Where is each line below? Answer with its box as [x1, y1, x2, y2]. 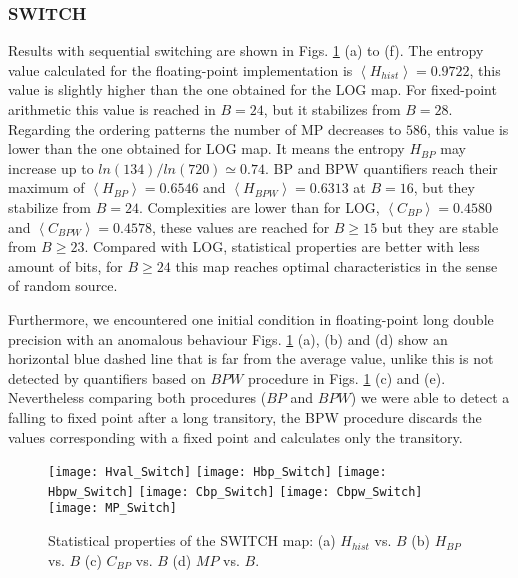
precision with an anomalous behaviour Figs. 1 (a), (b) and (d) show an [8, 328, 448, 349]
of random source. [8, 275, 118, 296]
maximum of [8, 177, 85, 198]
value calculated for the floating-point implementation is [8, 59, 353, 80]
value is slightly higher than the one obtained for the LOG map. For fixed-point [8, 79, 497, 100]
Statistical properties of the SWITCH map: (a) [48, 530, 336, 551]
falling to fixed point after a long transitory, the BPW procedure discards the [8, 406, 482, 427]
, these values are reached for [151, 216, 330, 237]
